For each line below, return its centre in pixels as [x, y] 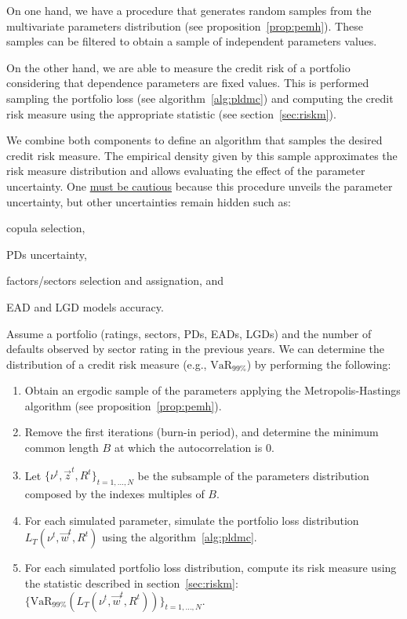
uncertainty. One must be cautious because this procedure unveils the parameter [200, 186]
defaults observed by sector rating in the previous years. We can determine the [196, 349]
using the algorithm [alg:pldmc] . [180, 537]
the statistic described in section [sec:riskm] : [131, 583]
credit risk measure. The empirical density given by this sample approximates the [202, 155]
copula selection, [46, 228]
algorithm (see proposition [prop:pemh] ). [123, 405]
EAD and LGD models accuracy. [85, 306]
